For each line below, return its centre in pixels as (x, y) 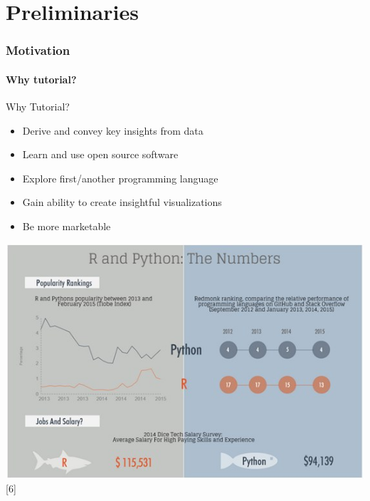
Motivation (38, 50)
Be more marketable (67, 226)
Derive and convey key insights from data (113, 130)
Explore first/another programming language (120, 178)
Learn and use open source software (100, 154)
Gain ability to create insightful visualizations (122, 202)
